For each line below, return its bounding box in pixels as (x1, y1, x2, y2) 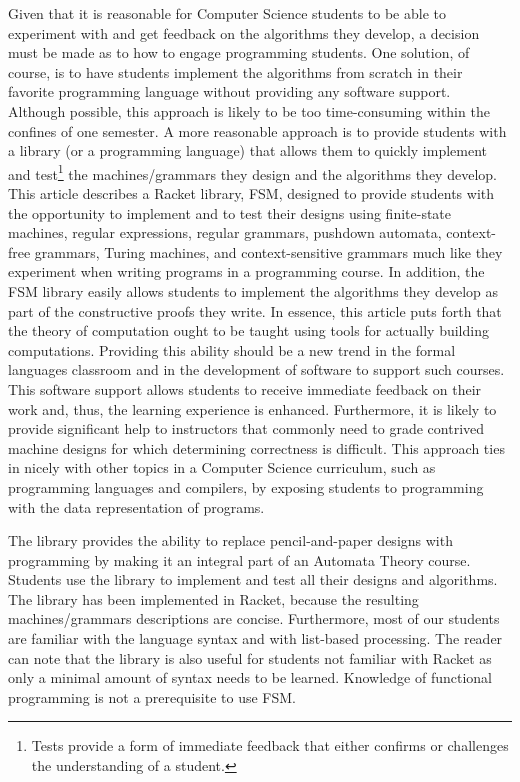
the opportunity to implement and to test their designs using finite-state (8, 202, 452, 223)
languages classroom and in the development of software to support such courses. (8, 359, 505, 380)
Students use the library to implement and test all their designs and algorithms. (8, 569, 498, 590)
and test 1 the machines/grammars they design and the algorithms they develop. (8, 160, 497, 184)
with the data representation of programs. (8, 496, 265, 517)
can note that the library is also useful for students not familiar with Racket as (8, 647, 492, 668)
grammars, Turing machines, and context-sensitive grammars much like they (34, 241, 503, 262)
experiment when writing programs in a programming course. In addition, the (8, 261, 485, 282)
